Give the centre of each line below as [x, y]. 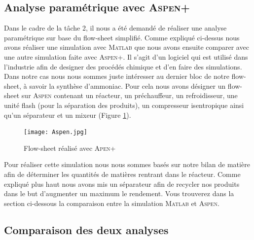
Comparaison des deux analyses [86, 229]
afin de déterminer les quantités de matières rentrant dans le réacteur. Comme [122, 174]
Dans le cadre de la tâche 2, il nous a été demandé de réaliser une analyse [115, 28]
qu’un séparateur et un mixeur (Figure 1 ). [68, 115]
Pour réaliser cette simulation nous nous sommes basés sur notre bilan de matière [127, 164]
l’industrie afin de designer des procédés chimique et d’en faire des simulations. [123, 66]
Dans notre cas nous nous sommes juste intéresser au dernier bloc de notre [117, 76]
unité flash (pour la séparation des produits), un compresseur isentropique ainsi [124, 105]
